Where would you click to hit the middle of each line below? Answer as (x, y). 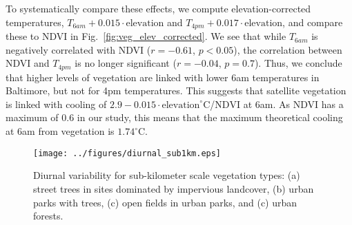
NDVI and (28, 63)
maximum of (32, 117)
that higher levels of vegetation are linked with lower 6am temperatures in (163, 77)
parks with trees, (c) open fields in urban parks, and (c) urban (165, 202)
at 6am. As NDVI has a (293, 104)
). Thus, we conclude (298, 63)
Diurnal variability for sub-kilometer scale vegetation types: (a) (167, 175)
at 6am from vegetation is (60, 131)
